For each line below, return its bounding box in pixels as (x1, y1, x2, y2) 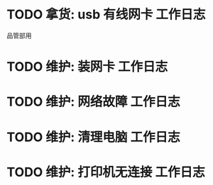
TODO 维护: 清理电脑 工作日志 (6, 129, 180, 145)
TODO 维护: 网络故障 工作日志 (6, 94, 180, 110)
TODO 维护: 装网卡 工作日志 (6, 59, 168, 75)
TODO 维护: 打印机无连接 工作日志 (6, 164, 205, 180)
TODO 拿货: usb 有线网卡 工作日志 (6, 6, 206, 23)
